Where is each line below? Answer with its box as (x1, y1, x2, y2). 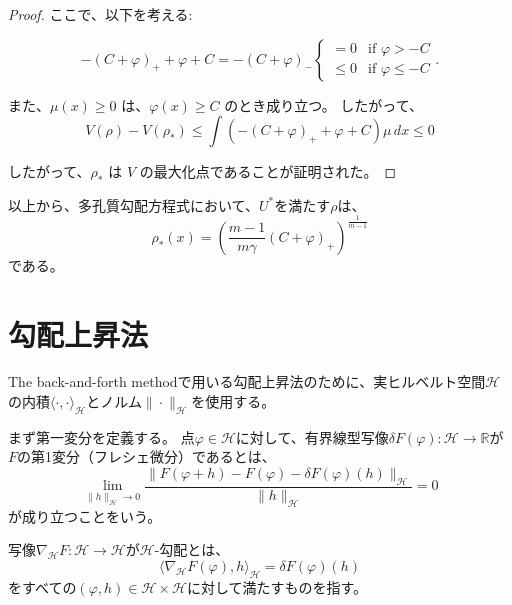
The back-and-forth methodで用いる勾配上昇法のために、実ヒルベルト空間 (8, 371, 486, 392)
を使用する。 (191, 391, 276, 412)
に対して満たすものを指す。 (186, 576, 368, 597)
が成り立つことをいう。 (8, 505, 162, 526)
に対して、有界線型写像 (235, 426, 389, 447)
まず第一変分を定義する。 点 (8, 426, 195, 447)
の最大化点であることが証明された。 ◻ (139, 161, 397, 182)
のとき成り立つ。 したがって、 (224, 94, 423, 115)
